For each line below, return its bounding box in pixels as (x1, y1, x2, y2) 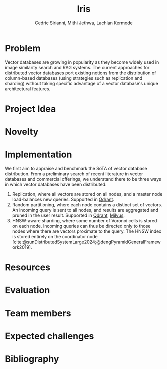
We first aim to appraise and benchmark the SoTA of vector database (5, 166, 147, 171)
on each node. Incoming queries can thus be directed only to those (12, 223, 151, 229)
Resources (5, 262, 51, 273)
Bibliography (5, 353, 59, 364)
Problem (5, 42, 41, 54)
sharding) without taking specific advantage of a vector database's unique (5, 80, 158, 86)
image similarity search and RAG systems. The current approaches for (5, 64, 150, 70)
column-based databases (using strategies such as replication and (5, 75, 143, 81)
